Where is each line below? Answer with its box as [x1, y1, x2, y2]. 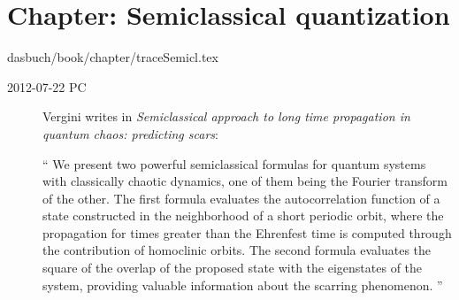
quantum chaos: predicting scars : [42, 124, 218, 142]
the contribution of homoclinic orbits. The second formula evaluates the [42, 241, 432, 259]
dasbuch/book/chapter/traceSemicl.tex [7, 48, 218, 66]
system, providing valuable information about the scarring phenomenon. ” [42, 275, 443, 294]
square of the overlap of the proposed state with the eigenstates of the [42, 258, 423, 277]
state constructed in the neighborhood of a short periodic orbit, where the [42, 206, 444, 225]
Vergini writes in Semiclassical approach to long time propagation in [42, 107, 410, 126]
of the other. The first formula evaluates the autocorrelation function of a [42, 188, 440, 207]
